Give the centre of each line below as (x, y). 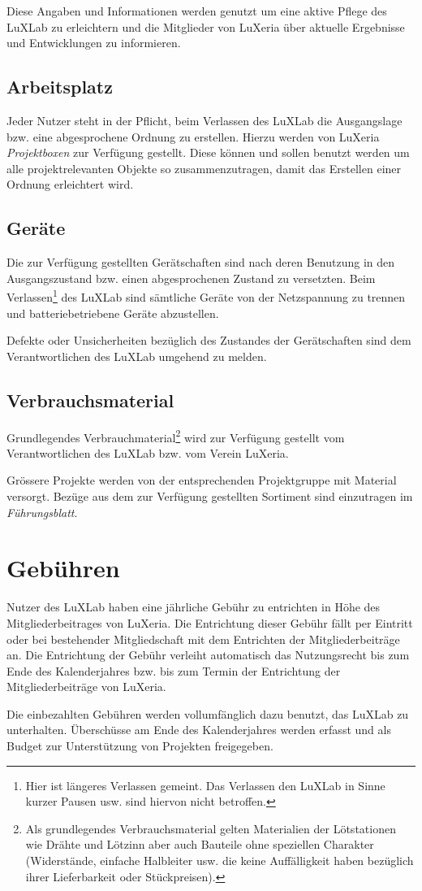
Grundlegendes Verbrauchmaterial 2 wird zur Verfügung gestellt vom (176, 436)
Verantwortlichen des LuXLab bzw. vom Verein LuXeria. (148, 452)
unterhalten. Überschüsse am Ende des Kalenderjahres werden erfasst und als (199, 730)
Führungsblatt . (42, 512)
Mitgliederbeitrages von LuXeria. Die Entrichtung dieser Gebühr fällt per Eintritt (210, 622)
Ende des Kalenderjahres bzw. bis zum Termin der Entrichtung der (174, 670)
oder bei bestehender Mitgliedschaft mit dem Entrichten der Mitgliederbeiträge (203, 639)
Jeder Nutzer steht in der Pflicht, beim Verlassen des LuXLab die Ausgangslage (205, 120)
